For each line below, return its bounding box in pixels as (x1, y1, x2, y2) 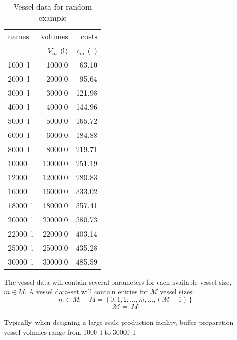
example (38, 12, 67, 23)
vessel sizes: (160, 286, 194, 296)
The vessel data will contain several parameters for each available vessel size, (4, 277, 232, 287)
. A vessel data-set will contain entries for (24, 286, 148, 296)
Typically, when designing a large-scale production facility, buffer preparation (4, 317, 234, 327)
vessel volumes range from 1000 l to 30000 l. (4, 326, 137, 337)
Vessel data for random (13, 1, 92, 12)
